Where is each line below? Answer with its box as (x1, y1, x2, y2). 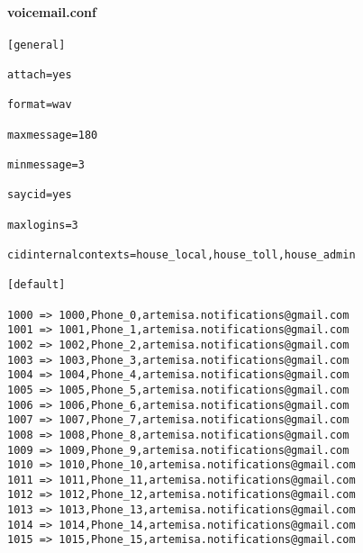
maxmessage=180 (7, 128, 98, 141)
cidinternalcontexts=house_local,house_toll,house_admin (7, 248, 356, 261)
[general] (7, 38, 66, 51)
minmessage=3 (7, 159, 85, 172)
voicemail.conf (7, 2, 96, 21)
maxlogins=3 (7, 218, 78, 231)
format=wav (7, 98, 72, 112)
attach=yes (7, 68, 72, 82)
